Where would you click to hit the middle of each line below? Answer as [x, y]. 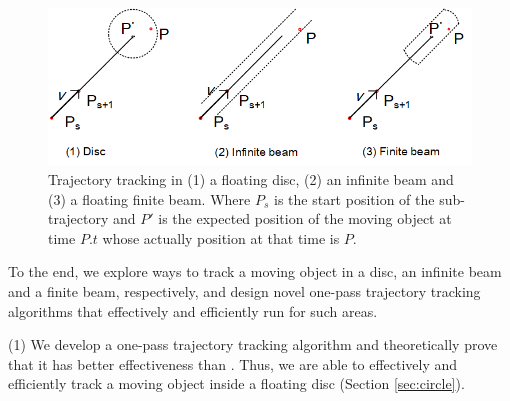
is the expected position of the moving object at [305, 218]
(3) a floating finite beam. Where [149, 198]
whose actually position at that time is [221, 237]
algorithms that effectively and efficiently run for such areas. [193, 310]
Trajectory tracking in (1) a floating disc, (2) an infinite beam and [251, 179]
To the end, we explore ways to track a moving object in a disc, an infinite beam [255, 271]
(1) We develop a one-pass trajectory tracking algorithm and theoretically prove [253, 344]
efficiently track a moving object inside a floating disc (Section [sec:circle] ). [236, 383]
